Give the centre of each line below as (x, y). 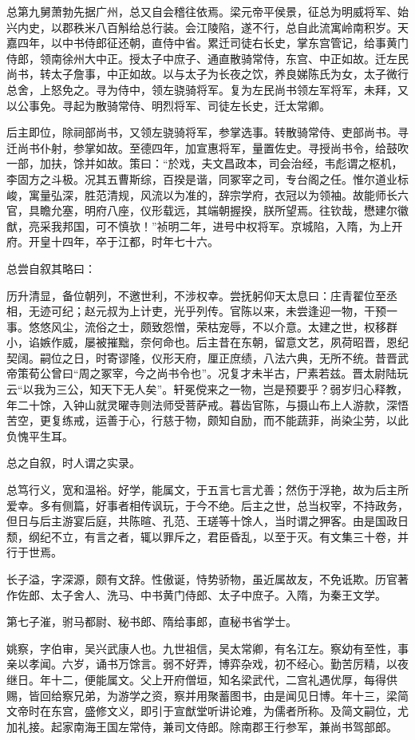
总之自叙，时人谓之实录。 (73, 463)
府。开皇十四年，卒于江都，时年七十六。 (113, 241)
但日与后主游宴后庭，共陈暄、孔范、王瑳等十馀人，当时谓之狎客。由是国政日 (207, 521)
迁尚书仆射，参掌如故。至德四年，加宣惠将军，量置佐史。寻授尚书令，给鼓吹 (207, 147)
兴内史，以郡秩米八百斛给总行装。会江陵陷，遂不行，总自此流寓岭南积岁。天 (207, 27)
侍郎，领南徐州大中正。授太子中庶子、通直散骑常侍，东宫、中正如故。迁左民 (207, 58)
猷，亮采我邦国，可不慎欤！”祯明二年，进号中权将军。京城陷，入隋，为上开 (205, 226)
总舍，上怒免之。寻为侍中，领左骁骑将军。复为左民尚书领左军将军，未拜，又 (207, 89)
